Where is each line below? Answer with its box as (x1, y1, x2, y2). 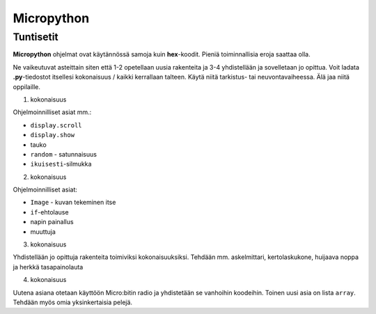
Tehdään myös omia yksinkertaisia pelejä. (13, 298, 132, 306)
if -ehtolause (30, 207, 69, 216)
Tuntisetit (13, 31, 58, 43)
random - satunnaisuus (30, 150, 97, 158)
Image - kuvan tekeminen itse (30, 198, 116, 207)
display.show (30, 131, 75, 139)
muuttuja (30, 227, 56, 236)
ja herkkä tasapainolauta (13, 262, 84, 271)
